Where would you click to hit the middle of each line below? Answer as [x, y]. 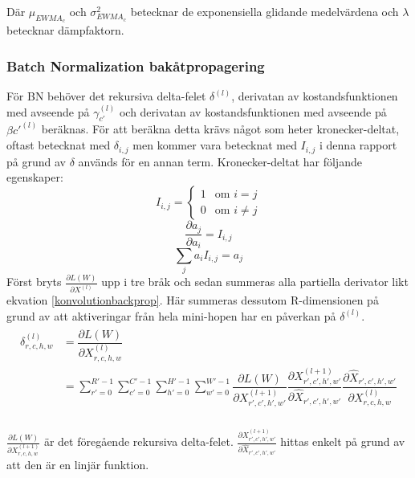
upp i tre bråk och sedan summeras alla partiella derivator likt [255, 282]
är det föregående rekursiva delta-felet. [138, 441]
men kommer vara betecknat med [215, 145]
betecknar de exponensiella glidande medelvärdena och [264, 11]
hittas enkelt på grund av [343, 441]
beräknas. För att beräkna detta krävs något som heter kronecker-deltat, [220, 129]
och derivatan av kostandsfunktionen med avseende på [253, 111]
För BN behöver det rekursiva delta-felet [106, 96]
